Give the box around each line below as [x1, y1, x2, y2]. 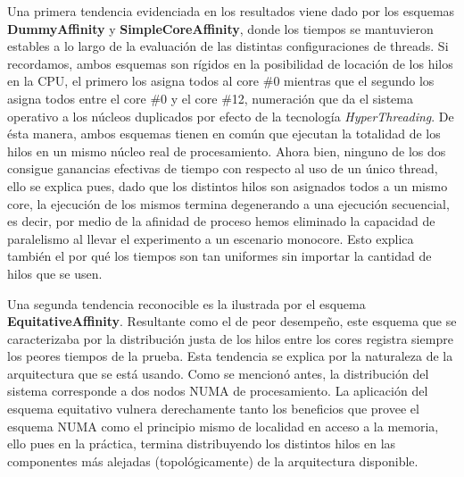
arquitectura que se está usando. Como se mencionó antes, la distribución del [7, 364, 429, 382]
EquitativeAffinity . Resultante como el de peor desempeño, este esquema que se [7, 312, 457, 331]
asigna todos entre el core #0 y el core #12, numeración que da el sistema [7, 88, 413, 107]
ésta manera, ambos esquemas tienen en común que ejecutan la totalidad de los [7, 124, 441, 143]
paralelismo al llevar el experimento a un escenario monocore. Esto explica [7, 229, 414, 247]
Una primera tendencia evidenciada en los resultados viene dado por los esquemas [7, 2, 455, 20]
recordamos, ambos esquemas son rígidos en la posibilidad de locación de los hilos [7, 54, 453, 72]
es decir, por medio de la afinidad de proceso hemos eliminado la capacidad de [7, 212, 435, 230]
